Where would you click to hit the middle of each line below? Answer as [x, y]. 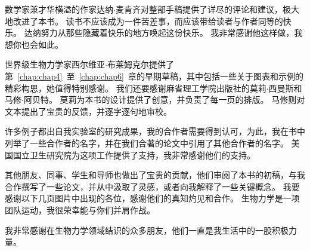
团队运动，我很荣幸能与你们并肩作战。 [80, 209]
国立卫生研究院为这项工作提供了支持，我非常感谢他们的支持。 [134, 154]
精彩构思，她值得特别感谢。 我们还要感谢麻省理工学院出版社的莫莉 [136, 88]
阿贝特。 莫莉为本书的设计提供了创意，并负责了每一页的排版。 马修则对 [164, 100]
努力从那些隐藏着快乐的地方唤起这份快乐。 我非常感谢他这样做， [168, 33]
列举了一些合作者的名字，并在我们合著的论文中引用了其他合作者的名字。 [147, 143]
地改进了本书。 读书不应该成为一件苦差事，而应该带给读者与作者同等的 [144, 21]
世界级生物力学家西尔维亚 [55, 64]
